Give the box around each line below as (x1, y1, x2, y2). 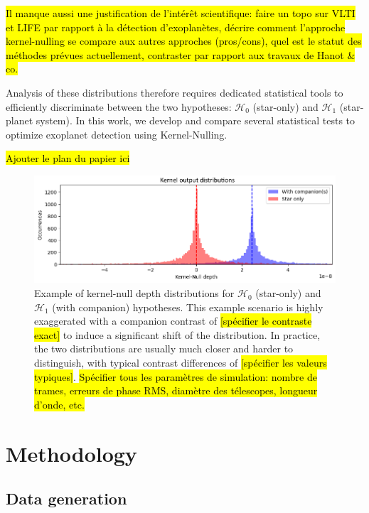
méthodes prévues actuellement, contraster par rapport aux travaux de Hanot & (6, 47, 355, 62)
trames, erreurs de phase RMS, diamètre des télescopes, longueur (34, 383, 318, 398)
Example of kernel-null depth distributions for (34, 286, 235, 301)
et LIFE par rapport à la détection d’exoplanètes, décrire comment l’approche (6, 19, 346, 34)
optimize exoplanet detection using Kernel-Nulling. (6, 126, 228, 141)
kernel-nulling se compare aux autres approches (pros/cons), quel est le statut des (6, 33, 362, 48)
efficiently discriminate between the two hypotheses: (6, 99, 232, 114)
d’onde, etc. (34, 396, 85, 411)
